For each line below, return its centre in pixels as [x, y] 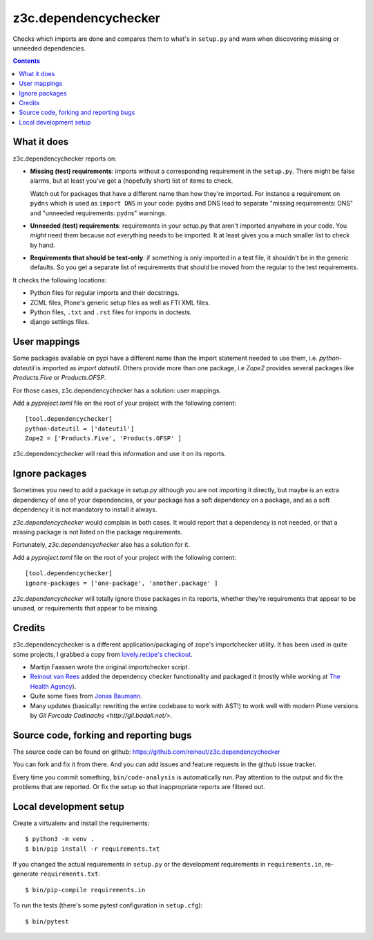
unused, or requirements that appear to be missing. [86, 608]
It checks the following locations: [60, 280]
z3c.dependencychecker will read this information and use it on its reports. [119, 454]
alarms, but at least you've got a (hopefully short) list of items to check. [132, 181]
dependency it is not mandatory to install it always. [85, 509]
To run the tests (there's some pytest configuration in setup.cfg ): [108, 905]
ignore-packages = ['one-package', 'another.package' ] [122, 583]
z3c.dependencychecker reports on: [65, 159]
